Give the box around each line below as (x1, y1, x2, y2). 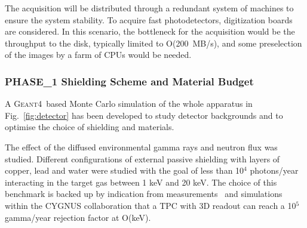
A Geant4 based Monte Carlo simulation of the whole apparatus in (5, 97, 253, 110)
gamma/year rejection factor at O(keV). (5, 211, 151, 223)
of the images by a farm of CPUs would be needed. (5, 48, 192, 61)
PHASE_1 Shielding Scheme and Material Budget (5, 73, 254, 88)
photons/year (250, 164, 299, 177)
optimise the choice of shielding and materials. (5, 121, 174, 133)
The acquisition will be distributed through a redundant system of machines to (5, 2, 294, 14)
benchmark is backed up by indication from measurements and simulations (5, 187, 283, 200)
